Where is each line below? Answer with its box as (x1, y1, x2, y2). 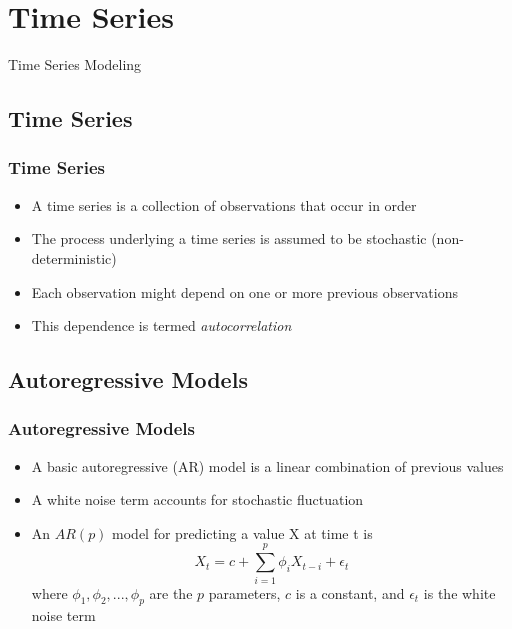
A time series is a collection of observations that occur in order (31, 194, 417, 215)
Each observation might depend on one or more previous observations (31, 281, 458, 302)
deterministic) (31, 247, 117, 268)
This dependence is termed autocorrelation (31, 315, 292, 336)
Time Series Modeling (8, 54, 142, 75)
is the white (423, 582, 496, 603)
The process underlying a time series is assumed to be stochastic (31, 228, 427, 249)
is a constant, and (295, 582, 405, 603)
